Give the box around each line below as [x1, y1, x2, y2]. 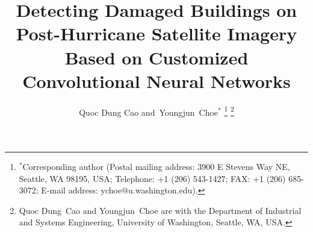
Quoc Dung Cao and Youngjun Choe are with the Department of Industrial [19, 204, 302, 216]
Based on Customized [64, 45, 249, 69]
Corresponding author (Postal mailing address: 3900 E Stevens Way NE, [22, 160, 290, 172]
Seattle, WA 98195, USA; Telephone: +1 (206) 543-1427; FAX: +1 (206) [19, 172, 286, 184]
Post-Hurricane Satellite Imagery [16, 21, 297, 46]
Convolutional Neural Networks [22, 68, 291, 93]
